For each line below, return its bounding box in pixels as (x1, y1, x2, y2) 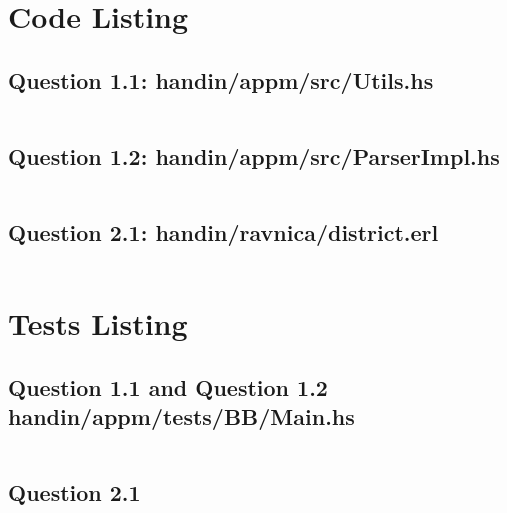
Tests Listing (8, 303, 188, 344)
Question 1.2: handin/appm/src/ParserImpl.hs (8, 140, 500, 171)
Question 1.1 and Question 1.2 (8, 371, 328, 402)
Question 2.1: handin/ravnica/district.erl (8, 217, 439, 248)
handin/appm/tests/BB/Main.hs (8, 401, 355, 432)
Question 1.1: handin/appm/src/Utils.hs (8, 64, 434, 95)
